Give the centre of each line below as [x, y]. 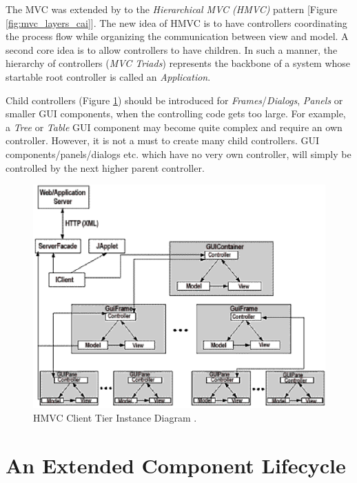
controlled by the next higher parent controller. [105, 167]
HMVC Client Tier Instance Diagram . [115, 417]
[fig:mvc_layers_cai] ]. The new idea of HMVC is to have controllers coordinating [176, 22]
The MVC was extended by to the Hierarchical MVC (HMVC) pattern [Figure [172, 9]
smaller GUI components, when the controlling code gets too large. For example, [176, 114]
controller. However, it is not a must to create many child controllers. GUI [163, 140]
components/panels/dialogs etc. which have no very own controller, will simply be [178, 154]
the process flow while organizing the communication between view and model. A [177, 36]
